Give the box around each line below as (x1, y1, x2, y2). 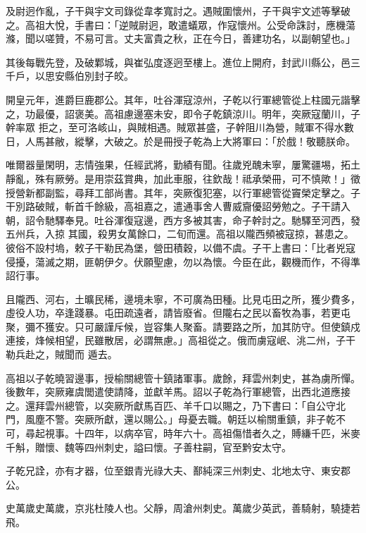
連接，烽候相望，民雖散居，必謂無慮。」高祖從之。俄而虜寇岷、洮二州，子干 (6, 333, 355, 348)
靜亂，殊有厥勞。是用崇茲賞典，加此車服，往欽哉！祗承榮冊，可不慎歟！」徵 (6, 171, 360, 185)
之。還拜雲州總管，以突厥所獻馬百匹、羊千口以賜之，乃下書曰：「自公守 (6, 398, 336, 412)
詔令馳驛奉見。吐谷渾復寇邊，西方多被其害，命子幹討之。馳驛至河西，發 (25, 212, 360, 227)
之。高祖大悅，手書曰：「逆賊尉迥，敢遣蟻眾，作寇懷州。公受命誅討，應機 (6, 17, 346, 32)
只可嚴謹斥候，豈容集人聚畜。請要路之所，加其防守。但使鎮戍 (74, 319, 360, 333)
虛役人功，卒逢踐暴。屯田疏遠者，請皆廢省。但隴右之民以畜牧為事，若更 (6, 305, 341, 320)
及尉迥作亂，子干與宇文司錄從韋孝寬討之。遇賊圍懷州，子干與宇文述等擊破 (6, 4, 351, 18)
